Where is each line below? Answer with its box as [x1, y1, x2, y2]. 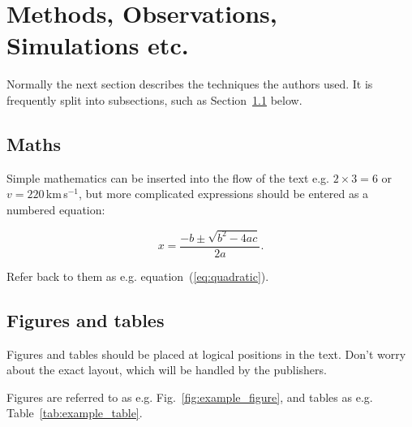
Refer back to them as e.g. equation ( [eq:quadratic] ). [6, 267, 269, 284]
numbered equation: [6, 201, 105, 218]
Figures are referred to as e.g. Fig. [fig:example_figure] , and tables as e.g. [6, 388, 373, 405]
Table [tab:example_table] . [6, 404, 143, 421]
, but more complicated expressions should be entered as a [79, 185, 369, 202]
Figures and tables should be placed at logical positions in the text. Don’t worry [6, 345, 406, 362]
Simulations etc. [6, 28, 189, 62]
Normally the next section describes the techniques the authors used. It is [6, 75, 373, 93]
